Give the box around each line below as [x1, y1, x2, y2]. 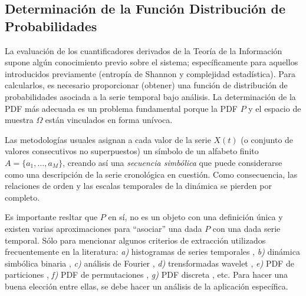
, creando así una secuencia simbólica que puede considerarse [62, 156, 282, 168]
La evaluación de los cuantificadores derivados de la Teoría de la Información [5, 44, 282, 56]
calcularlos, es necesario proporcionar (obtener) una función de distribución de [5, 79, 288, 91]
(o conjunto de [241, 133, 294, 145]
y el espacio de [248, 102, 301, 114]
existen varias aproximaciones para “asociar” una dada [5, 222, 202, 234]
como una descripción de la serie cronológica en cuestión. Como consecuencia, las [5, 168, 298, 180]
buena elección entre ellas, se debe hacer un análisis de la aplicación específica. [5, 280, 288, 292]
